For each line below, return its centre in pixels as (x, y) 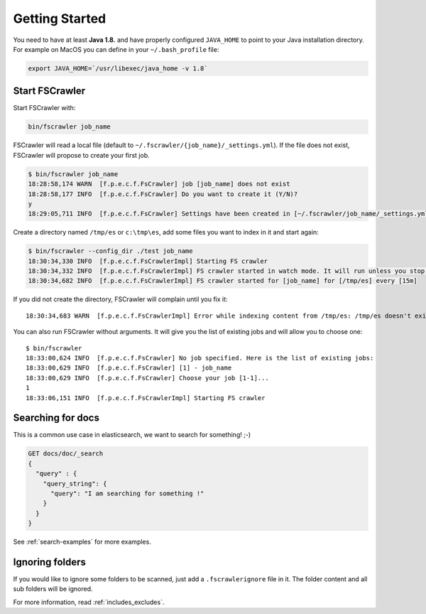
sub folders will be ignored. (53, 589)
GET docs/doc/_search (66, 454)
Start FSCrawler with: (44, 108)
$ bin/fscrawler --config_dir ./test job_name (110, 251)
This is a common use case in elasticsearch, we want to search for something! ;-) (132, 435)
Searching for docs (56, 418)
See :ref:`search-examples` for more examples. (82, 542)
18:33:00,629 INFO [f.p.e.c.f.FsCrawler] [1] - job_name (129, 368)
